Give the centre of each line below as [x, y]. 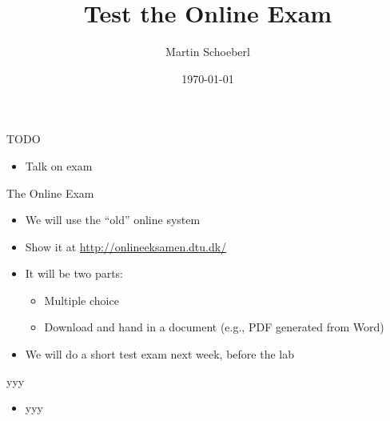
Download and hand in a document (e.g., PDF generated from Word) [214, 327]
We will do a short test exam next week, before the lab [159, 354]
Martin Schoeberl [208, 52]
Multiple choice [82, 300]
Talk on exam [59, 165]
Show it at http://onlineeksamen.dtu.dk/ [126, 246]
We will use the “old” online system [113, 220]
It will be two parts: [74, 273]
